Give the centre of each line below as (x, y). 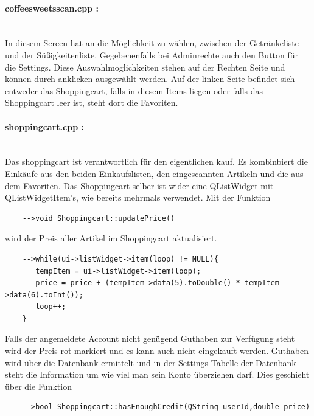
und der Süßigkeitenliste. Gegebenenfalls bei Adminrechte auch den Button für (152, 54)
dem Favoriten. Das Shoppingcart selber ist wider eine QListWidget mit (139, 185)
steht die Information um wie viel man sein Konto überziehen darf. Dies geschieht (157, 374)
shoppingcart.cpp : (44, 126)
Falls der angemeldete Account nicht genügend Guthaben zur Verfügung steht (150, 338)
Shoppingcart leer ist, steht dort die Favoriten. (92, 102)
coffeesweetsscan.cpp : (52, 8)
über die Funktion (38, 386)
